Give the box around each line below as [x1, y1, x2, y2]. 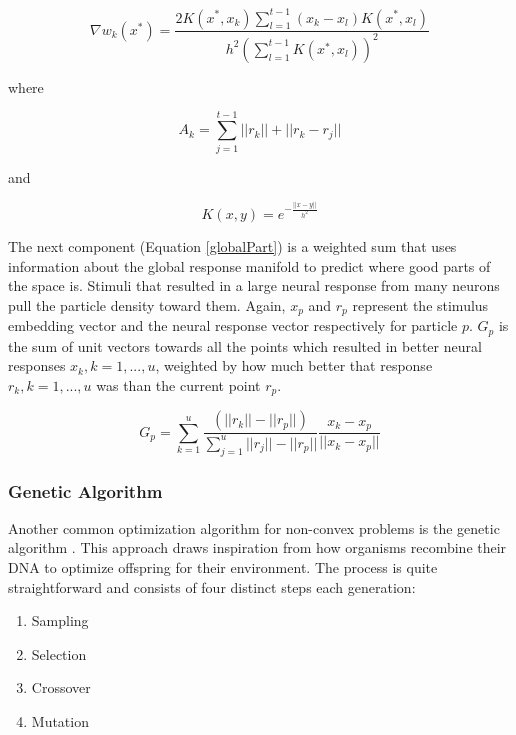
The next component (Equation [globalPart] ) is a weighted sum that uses [8, 236, 457, 257]
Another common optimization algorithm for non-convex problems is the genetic [8, 517, 500, 538]
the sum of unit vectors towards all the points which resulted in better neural [8, 335, 482, 356]
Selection [31, 643, 87, 664]
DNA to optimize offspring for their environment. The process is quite [8, 557, 438, 577]
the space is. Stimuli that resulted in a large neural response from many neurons [8, 275, 500, 296]
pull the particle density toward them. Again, [8, 294, 286, 315]
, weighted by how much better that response [155, 355, 433, 376]
